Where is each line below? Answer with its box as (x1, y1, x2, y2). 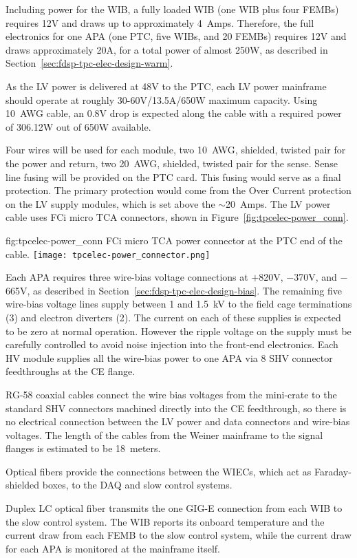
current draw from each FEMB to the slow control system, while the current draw (6, 528, 351, 542)
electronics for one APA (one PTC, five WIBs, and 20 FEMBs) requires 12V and (6, 29, 347, 43)
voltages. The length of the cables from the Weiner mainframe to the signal (6, 427, 323, 442)
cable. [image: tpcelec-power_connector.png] (6, 246, 210, 261)
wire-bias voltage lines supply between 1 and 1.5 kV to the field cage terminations (6, 297, 352, 311)
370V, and (294, 270, 337, 284)
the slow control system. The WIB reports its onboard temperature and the (6, 514, 325, 528)
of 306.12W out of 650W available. (6, 119, 151, 133)
